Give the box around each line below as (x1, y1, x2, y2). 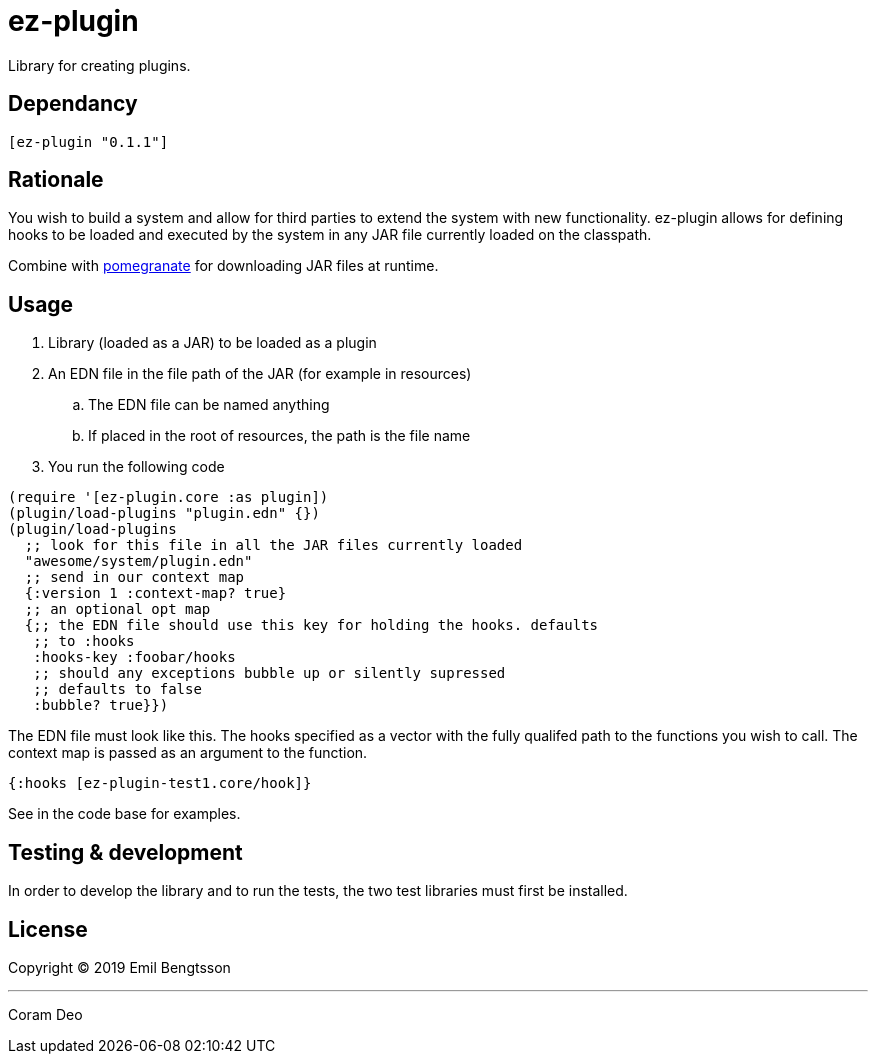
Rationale (8, 167, 104, 193)
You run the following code (48, 458, 225, 476)
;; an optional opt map (24, 601, 211, 618)
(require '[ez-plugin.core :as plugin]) (8, 489, 329, 506)
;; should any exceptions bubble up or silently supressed (33, 665, 506, 682)
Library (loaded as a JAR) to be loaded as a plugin (48, 334, 377, 352)
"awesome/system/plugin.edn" (24, 553, 253, 570)
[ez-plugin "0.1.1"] (8, 133, 169, 150)
